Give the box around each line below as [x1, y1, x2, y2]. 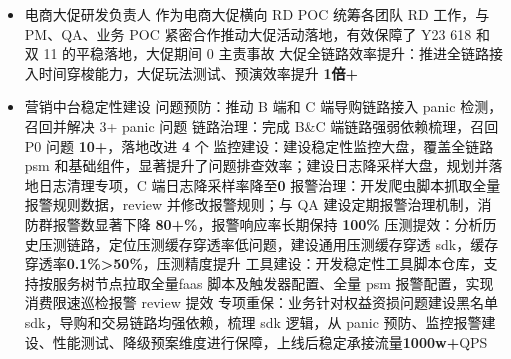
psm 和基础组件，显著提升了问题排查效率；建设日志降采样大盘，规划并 [24, 155, 489, 176]
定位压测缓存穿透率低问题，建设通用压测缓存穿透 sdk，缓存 [108, 233, 499, 254]
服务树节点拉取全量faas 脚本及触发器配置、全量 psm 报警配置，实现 [52, 272, 494, 293]
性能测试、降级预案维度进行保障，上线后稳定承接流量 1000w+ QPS [52, 331, 488, 352]
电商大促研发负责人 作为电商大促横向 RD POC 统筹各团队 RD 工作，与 [24, 4, 490, 24]
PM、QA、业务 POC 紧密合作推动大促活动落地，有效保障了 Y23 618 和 [24, 23, 490, 44]
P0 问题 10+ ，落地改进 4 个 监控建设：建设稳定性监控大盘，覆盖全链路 [24, 135, 494, 156]
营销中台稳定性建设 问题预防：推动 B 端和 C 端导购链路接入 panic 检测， [24, 96, 503, 117]
